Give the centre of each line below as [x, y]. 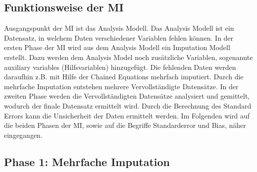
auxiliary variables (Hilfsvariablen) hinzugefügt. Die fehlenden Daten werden [120, 67]
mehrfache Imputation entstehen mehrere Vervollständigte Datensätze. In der [121, 86]
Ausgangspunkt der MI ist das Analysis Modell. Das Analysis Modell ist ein [119, 28]
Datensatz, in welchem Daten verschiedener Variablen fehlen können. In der [119, 37]
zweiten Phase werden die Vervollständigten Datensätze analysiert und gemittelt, [127, 96]
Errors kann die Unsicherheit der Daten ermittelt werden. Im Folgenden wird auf [127, 115]
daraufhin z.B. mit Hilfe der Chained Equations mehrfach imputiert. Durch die [124, 77]
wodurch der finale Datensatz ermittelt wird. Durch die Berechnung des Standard [128, 105]
